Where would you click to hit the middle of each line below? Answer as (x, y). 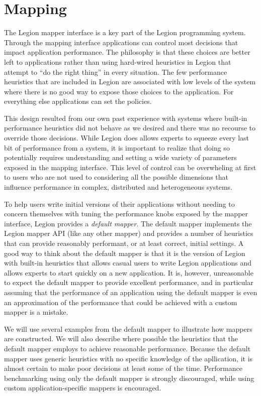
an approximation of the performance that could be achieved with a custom (121, 302)
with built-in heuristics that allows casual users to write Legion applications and (128, 263)
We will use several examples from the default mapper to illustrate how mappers (128, 328)
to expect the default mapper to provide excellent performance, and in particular (129, 282)
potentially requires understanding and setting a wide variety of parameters (120, 157)
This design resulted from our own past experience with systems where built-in (126, 118)
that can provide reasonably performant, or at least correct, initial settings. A (124, 243)
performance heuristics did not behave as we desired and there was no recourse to (130, 128)
